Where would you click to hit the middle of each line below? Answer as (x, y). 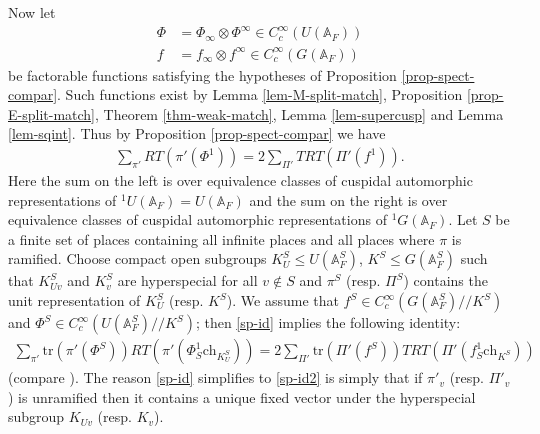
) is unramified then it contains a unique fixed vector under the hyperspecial (242, 396)
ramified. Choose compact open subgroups (137, 258)
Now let (32, 12)
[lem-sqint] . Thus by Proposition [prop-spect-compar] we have (197, 133)
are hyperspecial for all (187, 280)
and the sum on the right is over (348, 199)
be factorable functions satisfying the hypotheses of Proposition (202, 74)
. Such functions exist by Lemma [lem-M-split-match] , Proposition (260, 94)
